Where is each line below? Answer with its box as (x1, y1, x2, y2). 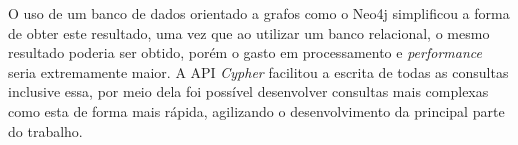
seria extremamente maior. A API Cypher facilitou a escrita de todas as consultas (8, 61, 509, 82)
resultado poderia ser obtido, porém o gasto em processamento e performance (8, 42, 482, 63)
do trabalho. (8, 120, 83, 141)
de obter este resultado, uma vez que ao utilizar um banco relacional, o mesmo (8, 22, 490, 43)
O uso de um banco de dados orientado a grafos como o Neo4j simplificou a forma (8, 3, 510, 23)
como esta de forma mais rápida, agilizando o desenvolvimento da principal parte (8, 100, 505, 121)
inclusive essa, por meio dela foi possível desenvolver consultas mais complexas (8, 81, 489, 102)
